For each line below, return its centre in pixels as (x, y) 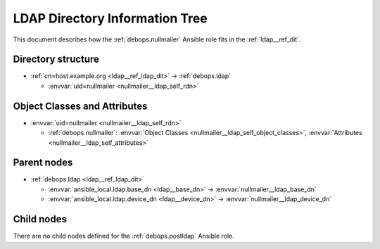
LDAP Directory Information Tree (110, 18)
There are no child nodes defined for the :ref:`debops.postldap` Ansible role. (124, 236)
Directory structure (56, 59)
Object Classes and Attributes (80, 106)
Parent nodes (43, 163)
